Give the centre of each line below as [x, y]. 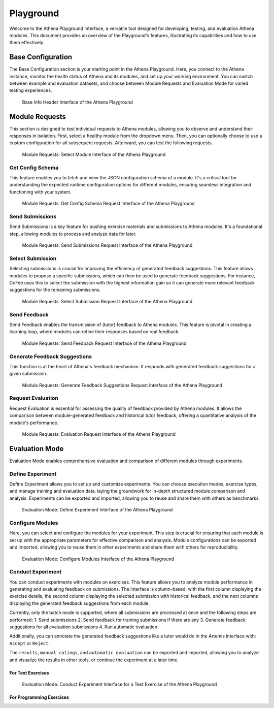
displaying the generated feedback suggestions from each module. [79, 603]
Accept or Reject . [30, 643]
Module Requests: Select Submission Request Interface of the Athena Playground [107, 301]
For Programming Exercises [39, 697]
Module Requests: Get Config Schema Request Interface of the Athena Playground [108, 204]
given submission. [28, 374]
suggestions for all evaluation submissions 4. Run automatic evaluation [83, 627]
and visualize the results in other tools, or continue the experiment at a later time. [94, 660]
